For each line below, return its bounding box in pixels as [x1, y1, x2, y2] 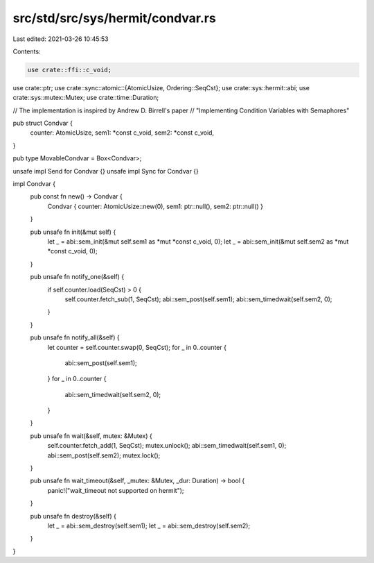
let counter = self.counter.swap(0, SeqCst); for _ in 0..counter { [47, 343, 226, 351]
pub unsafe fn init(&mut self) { [30, 228, 116, 236]
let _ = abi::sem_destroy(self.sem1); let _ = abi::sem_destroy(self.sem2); [47, 521, 251, 530]
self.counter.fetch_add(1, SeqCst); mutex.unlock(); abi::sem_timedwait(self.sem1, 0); [47, 442, 287, 450]
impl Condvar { [12, 180, 55, 188]
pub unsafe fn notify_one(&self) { [30, 273, 125, 281]
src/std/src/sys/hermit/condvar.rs [12, 10, 216, 26]
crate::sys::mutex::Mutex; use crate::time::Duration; [12, 94, 159, 102]
